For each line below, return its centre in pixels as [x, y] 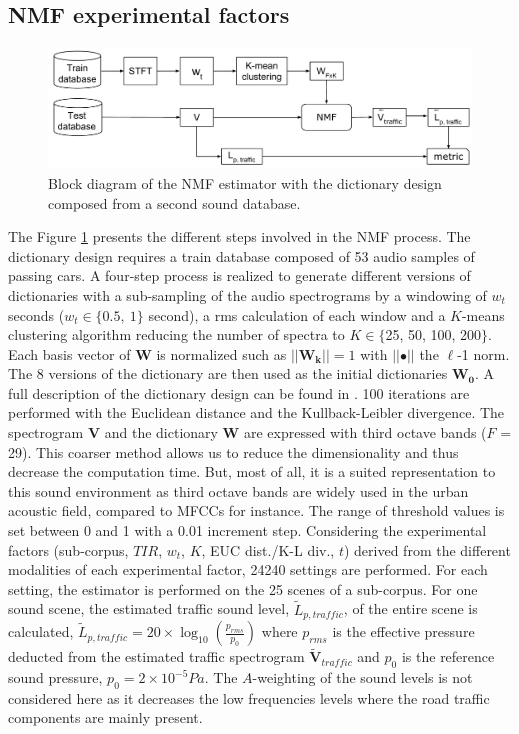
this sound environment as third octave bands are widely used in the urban [238, 490]
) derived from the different [427, 549]
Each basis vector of [69, 353]
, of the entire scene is [410, 608]
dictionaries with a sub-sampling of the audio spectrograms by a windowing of [247, 294]
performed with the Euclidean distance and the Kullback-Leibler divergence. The [256, 412]
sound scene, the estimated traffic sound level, [149, 608]
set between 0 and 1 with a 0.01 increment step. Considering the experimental [247, 530]
